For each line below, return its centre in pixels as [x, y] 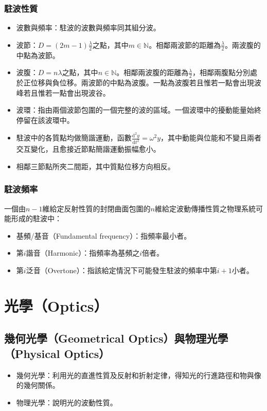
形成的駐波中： [36, 218]
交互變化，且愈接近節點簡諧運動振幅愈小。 [88, 149]
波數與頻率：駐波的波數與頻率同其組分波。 [88, 28]
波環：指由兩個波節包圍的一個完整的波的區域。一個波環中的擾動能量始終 [139, 110]
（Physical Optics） [57, 353]
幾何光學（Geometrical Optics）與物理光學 [116, 338]
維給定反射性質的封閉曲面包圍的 [96, 208]
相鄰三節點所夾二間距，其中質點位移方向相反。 [95, 166]
